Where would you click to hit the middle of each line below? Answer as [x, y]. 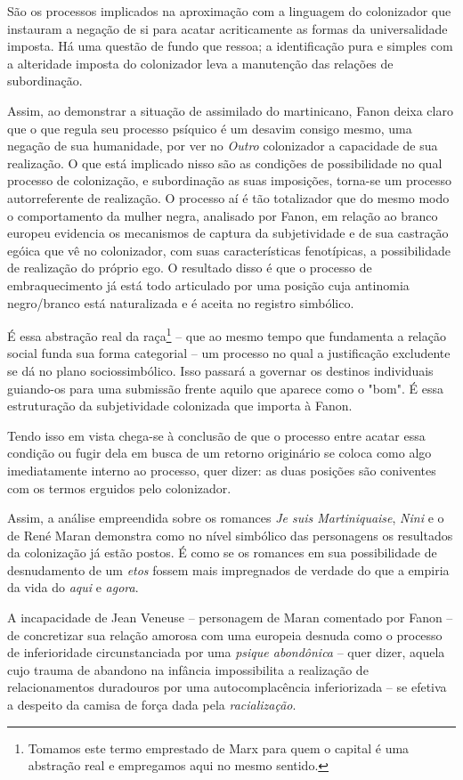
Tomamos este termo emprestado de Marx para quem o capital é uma [219, 747]
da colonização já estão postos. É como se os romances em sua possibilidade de [222, 552]
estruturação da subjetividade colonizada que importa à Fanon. [180, 406]
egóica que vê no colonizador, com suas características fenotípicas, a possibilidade [229, 250]
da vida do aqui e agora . [73, 587]
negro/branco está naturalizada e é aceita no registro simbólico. [181, 302]
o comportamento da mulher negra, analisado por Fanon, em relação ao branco [223, 215]
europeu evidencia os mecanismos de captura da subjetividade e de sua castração [228, 233]
